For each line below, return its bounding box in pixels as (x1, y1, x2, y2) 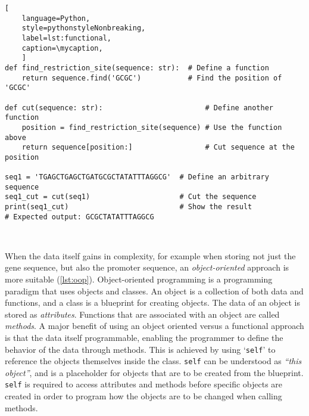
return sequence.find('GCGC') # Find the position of (21, 73, 282, 82)
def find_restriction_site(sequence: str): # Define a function (5, 63, 269, 72)
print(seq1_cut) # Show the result (5, 203, 252, 212)
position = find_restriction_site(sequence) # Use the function (21, 123, 282, 132)
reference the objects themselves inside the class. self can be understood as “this (5, 355, 302, 367)
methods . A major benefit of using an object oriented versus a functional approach (5, 319, 304, 332)
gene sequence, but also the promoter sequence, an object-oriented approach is (5, 261, 289, 274)
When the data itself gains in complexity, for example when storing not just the (5, 249, 296, 262)
